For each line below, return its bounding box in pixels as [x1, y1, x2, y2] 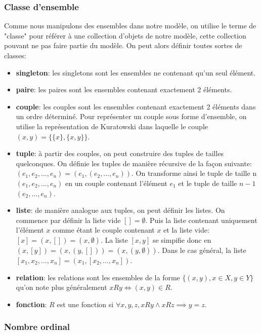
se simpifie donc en [152, 234, 211, 245]
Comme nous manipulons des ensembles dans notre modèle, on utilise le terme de [4, 20, 256, 31]
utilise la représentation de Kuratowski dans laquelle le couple [16, 121, 208, 131]
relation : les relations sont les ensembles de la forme [16, 272, 180, 282]
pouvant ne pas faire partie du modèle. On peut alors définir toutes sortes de [4, 40, 242, 51]
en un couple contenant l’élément [65, 177, 167, 188]
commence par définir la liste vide [16, 214, 121, 225]
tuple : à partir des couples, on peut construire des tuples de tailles [16, 148, 224, 159]
